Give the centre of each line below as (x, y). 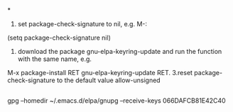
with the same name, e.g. (55, 59)
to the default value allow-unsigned (109, 80)
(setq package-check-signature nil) (59, 38)
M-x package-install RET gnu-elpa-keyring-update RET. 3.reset (100, 73)
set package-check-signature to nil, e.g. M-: (82, 24)
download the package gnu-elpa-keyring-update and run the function (120, 51)
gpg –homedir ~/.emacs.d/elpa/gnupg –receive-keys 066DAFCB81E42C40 (116, 101)
